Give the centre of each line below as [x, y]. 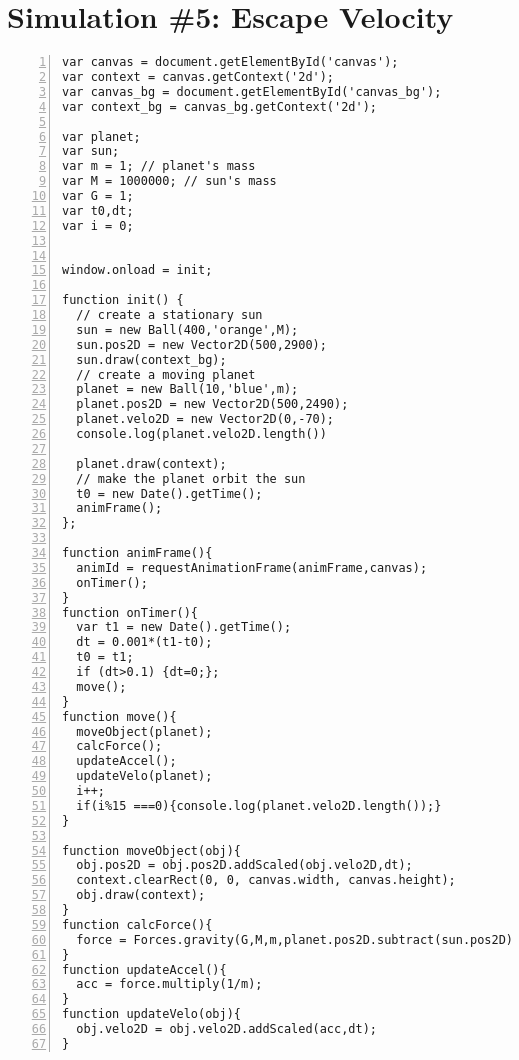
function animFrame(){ [137, 553]
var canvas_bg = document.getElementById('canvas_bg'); [252, 91]
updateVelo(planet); [144, 776]
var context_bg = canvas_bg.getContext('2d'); [219, 106]
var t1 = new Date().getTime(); [184, 627]
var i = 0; [98, 225]
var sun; [91, 151]
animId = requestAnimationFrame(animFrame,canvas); [252, 567]
